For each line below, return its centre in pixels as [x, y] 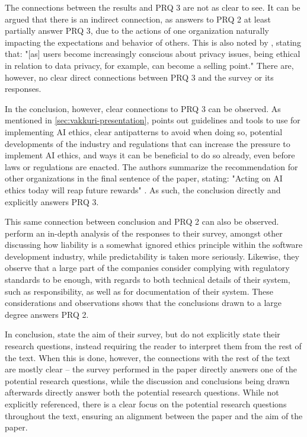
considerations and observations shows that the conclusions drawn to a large [143, 303]
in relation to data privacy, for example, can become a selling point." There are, [149, 65]
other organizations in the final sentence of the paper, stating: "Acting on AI [144, 178]
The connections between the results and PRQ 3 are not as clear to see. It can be [153, 7]
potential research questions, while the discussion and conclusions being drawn [147, 380]
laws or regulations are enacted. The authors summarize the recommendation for [151, 166]
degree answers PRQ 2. [47, 314]
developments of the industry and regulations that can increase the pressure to [148, 143]
